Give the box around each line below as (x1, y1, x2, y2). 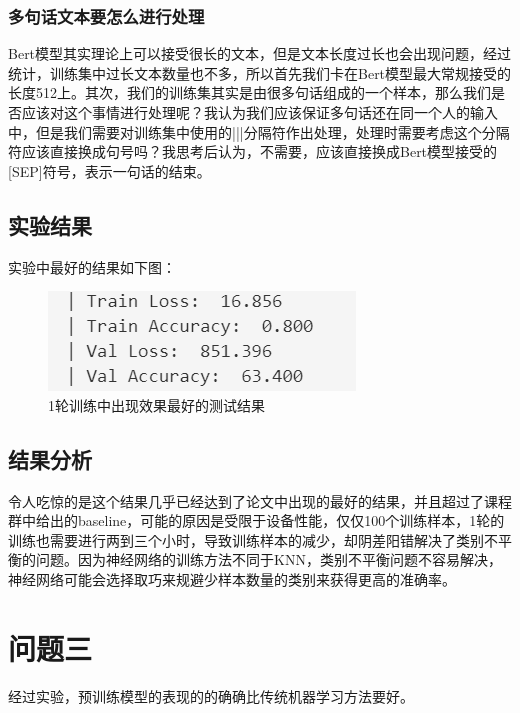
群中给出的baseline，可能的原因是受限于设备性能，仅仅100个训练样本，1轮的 (8, 510, 505, 531)
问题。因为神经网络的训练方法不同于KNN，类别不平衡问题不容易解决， (35, 549, 502, 570)
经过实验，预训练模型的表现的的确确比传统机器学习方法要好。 (8, 685, 414, 706)
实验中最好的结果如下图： (8, 256, 176, 277)
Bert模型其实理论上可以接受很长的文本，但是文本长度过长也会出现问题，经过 (8, 43, 512, 64)
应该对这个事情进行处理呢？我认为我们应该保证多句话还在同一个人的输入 (21, 102, 498, 122)
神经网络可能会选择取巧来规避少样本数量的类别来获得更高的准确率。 (8, 568, 456, 589)
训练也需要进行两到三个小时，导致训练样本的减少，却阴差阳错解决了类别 (8, 529, 484, 550)
